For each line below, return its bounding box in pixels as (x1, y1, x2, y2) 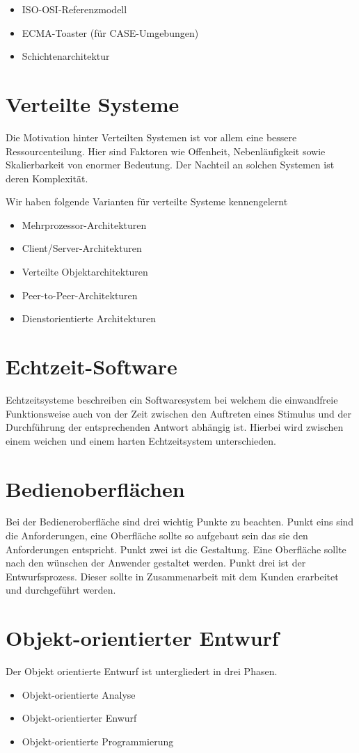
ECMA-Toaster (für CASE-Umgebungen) (22, 25, 199, 40)
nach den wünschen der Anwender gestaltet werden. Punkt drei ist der (6, 555, 306, 570)
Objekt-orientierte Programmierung (22, 734, 174, 748)
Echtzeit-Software (6, 352, 177, 381)
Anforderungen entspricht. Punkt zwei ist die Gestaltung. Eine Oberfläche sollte (6, 541, 346, 556)
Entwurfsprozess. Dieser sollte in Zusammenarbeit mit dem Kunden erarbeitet (6, 569, 339, 583)
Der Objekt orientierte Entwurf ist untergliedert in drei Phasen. (6, 664, 278, 679)
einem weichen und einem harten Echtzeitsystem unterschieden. (6, 433, 276, 447)
